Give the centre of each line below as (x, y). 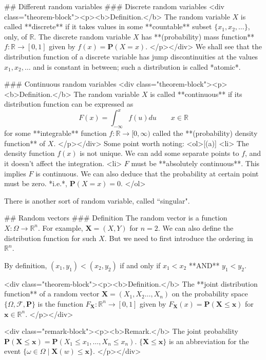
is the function (60, 303)
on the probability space (210, 294)
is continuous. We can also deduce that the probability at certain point (147, 173)
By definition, (26, 265)
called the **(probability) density (205, 133)
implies (15, 173)
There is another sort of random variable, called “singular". (97, 200)
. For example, (61, 227)
